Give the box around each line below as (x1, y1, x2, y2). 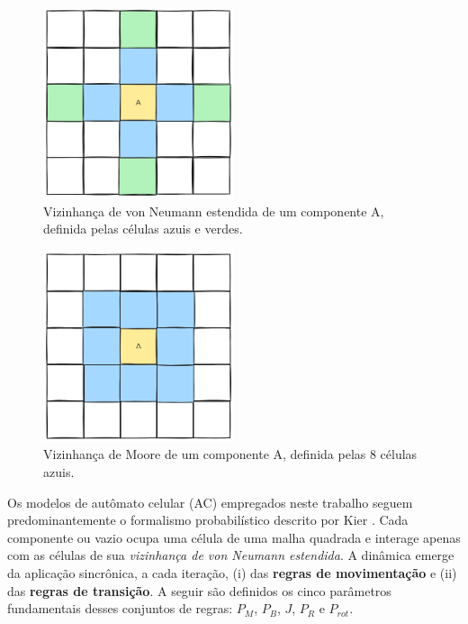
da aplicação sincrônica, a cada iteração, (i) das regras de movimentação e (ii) (7, 563, 457, 582)
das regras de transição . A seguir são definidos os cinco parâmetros (7, 581, 391, 600)
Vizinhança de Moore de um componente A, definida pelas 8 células (43, 445, 418, 463)
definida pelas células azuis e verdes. (43, 219, 243, 238)
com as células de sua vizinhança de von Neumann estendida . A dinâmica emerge (7, 546, 454, 564)
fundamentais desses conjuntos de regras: (7, 599, 233, 618)
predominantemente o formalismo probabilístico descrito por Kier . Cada (7, 510, 409, 529)
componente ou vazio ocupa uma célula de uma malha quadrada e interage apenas (7, 528, 461, 546)
